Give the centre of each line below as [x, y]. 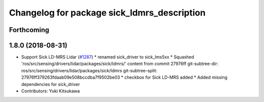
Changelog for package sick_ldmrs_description [107, 13]
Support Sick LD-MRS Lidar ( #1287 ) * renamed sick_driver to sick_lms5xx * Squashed [108, 57]
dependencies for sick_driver [51, 84]
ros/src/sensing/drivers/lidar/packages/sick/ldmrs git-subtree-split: [89, 70]
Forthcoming [29, 30]
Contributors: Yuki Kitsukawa [51, 91]
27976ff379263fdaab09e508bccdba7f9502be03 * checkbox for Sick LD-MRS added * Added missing [124, 77]
